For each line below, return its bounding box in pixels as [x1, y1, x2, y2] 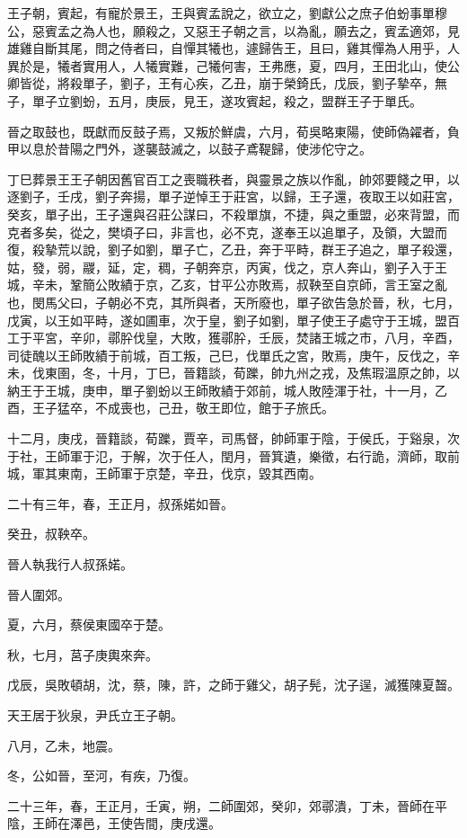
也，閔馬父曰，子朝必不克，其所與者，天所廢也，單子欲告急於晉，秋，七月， [7, 292, 460, 311]
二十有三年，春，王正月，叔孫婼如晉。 [7, 494, 233, 513]
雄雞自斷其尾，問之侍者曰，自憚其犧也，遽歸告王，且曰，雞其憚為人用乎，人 [7, 39, 460, 58]
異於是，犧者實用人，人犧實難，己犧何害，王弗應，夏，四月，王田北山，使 [7, 56, 447, 75]
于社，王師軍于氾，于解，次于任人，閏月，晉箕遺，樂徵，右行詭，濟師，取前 [7, 446, 460, 465]
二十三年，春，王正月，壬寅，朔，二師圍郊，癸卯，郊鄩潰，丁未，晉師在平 [7, 796, 447, 815]
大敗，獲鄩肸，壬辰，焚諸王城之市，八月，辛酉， [170, 328, 460, 347]
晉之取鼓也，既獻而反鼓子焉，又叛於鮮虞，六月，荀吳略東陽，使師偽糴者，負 [7, 121, 460, 140]
